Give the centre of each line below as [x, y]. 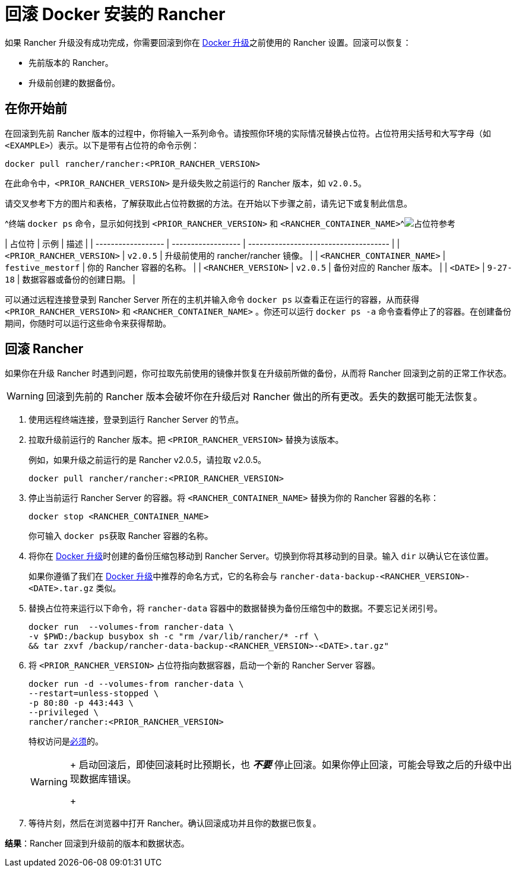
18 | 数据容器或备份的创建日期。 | [70, 279]
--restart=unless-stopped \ [94, 694]
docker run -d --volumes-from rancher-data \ [136, 684]
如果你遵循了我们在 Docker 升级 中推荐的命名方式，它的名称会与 [153, 576]
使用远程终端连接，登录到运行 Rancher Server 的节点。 [136, 420]
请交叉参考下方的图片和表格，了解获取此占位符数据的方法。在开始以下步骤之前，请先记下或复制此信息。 [208, 203]
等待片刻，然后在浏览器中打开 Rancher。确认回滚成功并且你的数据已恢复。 [175, 823]
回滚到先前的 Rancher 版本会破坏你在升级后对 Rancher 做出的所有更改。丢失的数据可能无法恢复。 [265, 397]
